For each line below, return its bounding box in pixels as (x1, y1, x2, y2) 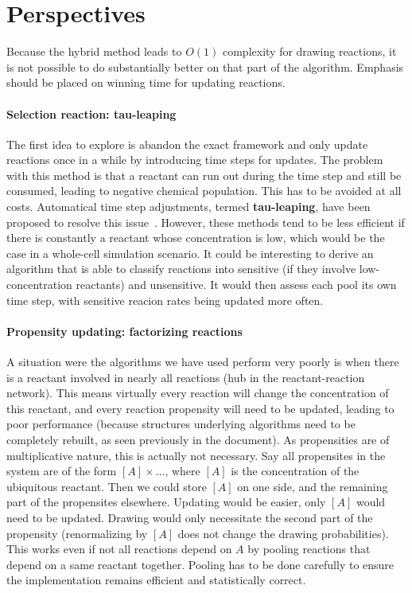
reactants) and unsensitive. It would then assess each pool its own (76, 276, 397, 293)
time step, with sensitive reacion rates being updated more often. (6, 291, 324, 308)
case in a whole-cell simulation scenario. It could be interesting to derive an (6, 244, 374, 261)
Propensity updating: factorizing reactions (6, 322, 243, 339)
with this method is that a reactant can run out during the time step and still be (6, 166, 402, 183)
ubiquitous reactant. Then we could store (6, 478, 207, 494)
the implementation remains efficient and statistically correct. (6, 572, 306, 588)
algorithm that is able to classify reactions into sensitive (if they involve (6, 260, 356, 277)
